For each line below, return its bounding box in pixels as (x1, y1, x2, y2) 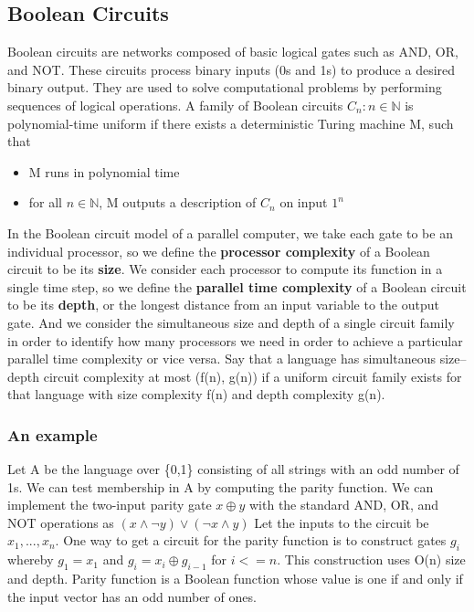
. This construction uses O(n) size (277, 550, 466, 569)
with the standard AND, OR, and (248, 495, 439, 514)
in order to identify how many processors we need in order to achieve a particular (7, 331, 463, 350)
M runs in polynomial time (28, 162, 180, 181)
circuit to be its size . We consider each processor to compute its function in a (7, 259, 443, 279)
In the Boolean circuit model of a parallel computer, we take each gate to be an (7, 223, 453, 242)
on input (279, 193, 328, 212)
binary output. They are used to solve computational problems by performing (7, 78, 442, 97)
